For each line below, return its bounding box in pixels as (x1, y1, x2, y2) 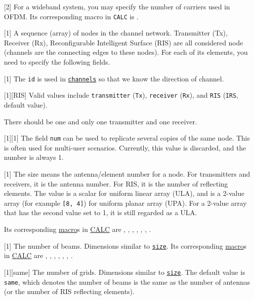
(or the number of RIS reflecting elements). (4, 286, 135, 297)
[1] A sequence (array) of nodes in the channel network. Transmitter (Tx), (4, 28, 228, 38)
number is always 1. (4, 152, 64, 162)
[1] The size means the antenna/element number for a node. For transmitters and (4, 168, 251, 179)
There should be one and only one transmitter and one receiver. (4, 116, 197, 126)
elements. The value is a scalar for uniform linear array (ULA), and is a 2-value (4, 188, 245, 198)
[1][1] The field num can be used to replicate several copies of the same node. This (4, 133, 250, 143)
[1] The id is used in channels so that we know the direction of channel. (4, 73, 224, 83)
